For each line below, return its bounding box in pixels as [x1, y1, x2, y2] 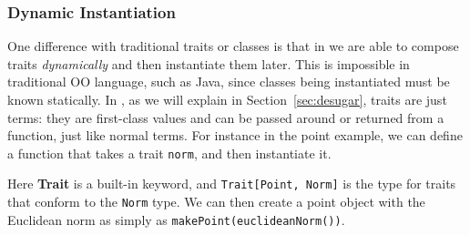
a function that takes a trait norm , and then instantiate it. [7, 143, 332, 162]
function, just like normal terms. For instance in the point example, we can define [7, 126, 463, 145]
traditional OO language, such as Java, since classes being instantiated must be [7, 72, 450, 91]
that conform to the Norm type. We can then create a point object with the [7, 192, 425, 211]
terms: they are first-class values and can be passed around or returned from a [7, 107, 444, 127]
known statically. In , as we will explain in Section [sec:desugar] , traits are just [7, 90, 447, 108]
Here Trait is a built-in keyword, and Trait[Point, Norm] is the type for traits [7, 174, 456, 193]
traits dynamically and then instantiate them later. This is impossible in [7, 54, 410, 73]
